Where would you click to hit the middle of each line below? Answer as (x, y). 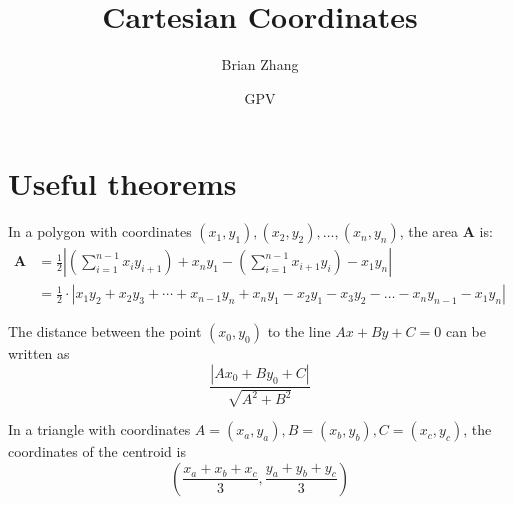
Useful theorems (122, 183)
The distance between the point (105, 331)
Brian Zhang (260, 64)
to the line (299, 331)
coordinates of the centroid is (97, 451)
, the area (429, 231)
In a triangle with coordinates (99, 429)
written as (39, 353)
